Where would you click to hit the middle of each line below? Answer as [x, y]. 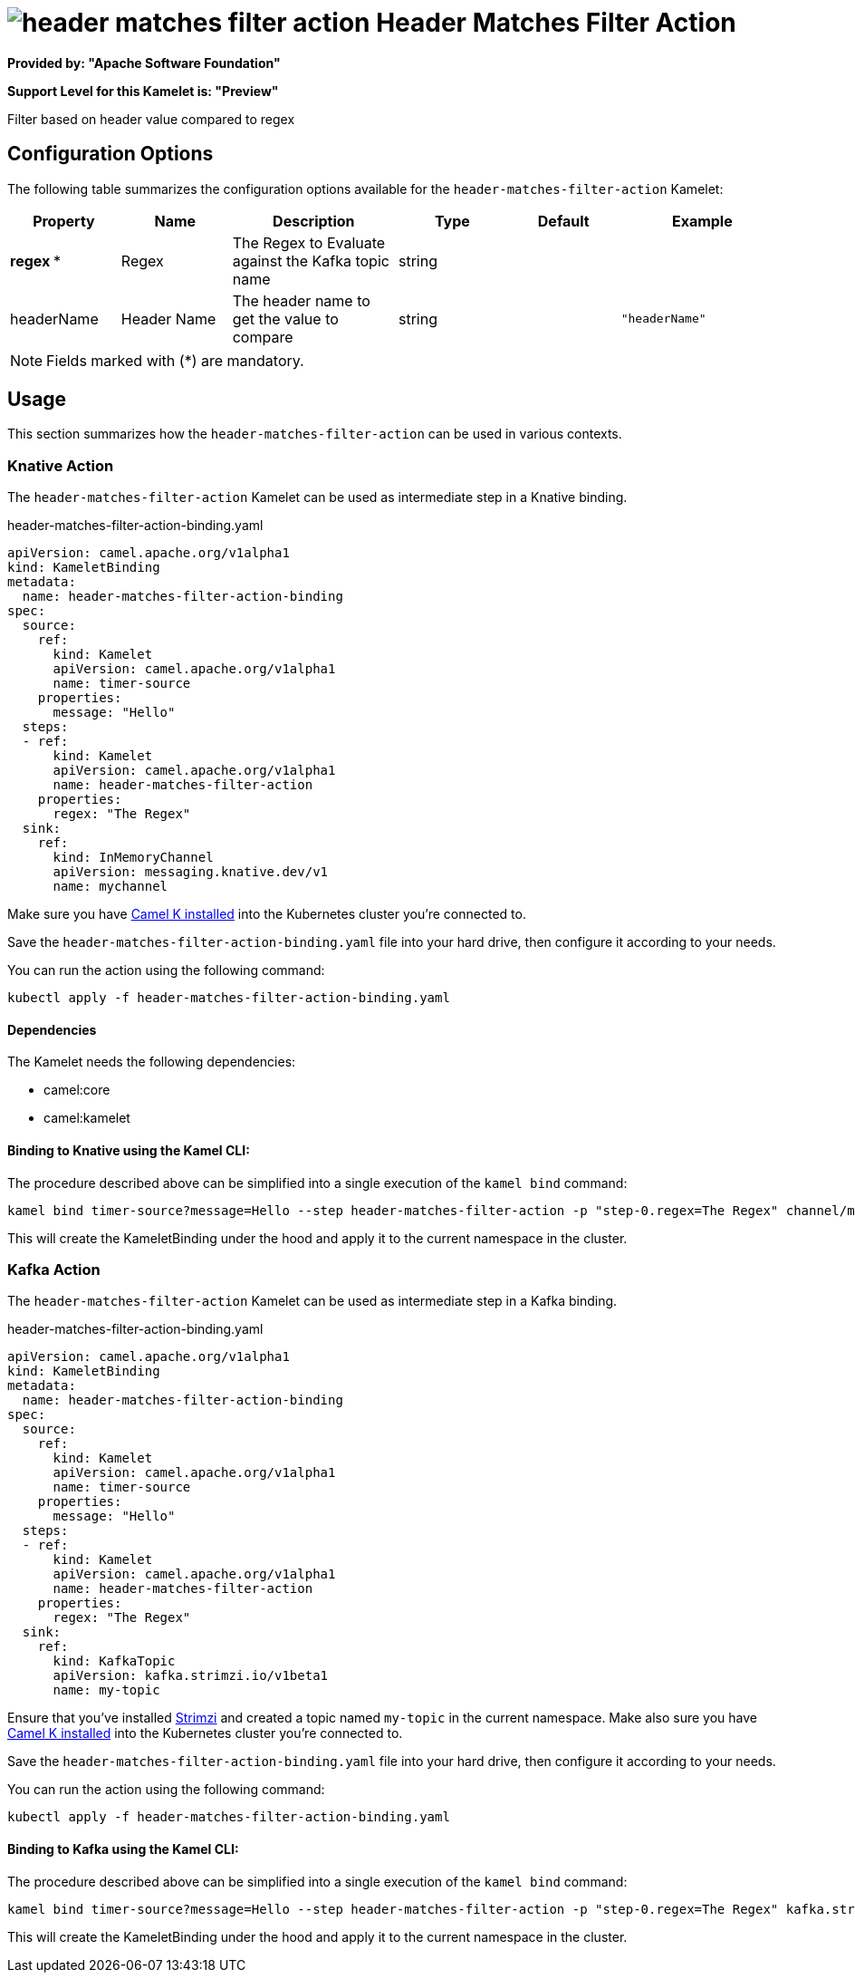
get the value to [285, 319]
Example [702, 221]
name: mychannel [110, 887]
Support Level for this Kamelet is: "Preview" [143, 91]
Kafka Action [54, 1269]
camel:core [77, 1090]
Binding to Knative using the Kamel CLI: [129, 1151]
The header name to [301, 300]
